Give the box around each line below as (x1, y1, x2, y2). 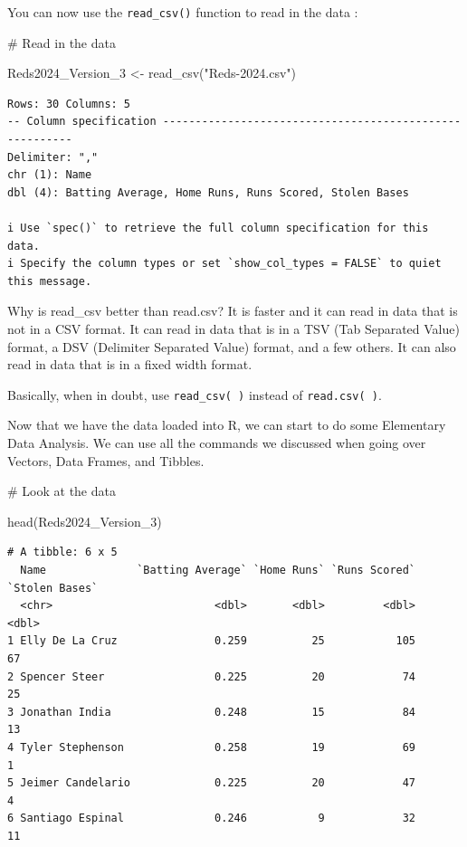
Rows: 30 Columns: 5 (7, 97, 131, 110)
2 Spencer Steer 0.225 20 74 (7, 670, 416, 683)
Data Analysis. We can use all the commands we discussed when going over (7, 433, 426, 452)
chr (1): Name (7, 168, 92, 182)
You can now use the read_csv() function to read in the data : (7, 3, 358, 21)
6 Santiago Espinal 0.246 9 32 (7, 812, 416, 825)
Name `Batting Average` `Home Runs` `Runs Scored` (20, 563, 416, 576)
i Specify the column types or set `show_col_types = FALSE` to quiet (7, 257, 442, 271)
